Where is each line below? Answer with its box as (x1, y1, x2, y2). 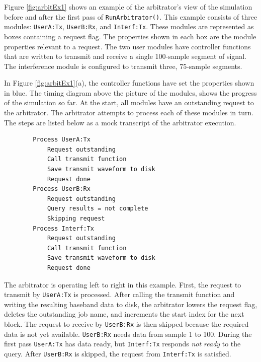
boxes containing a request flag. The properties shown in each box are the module (4, 31, 256, 41)
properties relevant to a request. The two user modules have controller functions (4, 41, 251, 51)
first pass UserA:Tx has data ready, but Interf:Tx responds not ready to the (4, 338, 241, 349)
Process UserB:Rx (33, 185, 91, 193)
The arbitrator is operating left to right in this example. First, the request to (4, 279, 241, 289)
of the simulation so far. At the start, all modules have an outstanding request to (4, 97, 254, 108)
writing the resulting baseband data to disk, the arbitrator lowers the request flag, (4, 299, 257, 309)
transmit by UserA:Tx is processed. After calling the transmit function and (4, 289, 235, 300)
